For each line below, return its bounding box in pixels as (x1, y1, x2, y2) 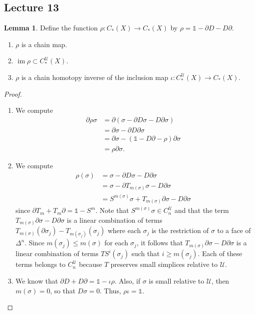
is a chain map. (21, 39, 67, 49)
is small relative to (149, 275, 204, 286)
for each (104, 237, 128, 248)
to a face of (217, 225, 251, 235)
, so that (50, 285, 76, 295)
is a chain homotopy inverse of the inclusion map (21, 72, 169, 82)
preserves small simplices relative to (110, 259, 218, 269)
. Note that (95, 205, 129, 215)
